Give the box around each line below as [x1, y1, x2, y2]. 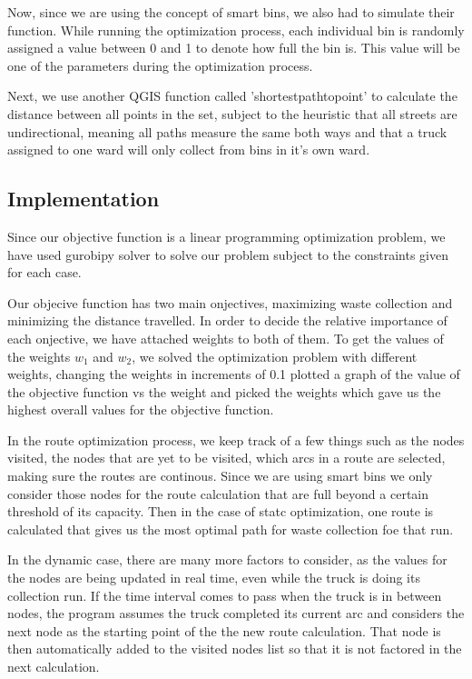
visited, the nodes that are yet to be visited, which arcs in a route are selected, [7, 448, 446, 467]
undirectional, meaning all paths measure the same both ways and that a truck [7, 122, 447, 141]
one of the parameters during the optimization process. [7, 55, 313, 75]
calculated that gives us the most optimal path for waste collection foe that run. [7, 519, 454, 538]
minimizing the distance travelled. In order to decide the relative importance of [7, 311, 447, 330]
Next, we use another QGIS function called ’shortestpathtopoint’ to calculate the [7, 86, 457, 105]
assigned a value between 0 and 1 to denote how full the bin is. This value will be [7, 38, 460, 57]
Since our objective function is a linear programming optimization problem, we [7, 226, 446, 245]
